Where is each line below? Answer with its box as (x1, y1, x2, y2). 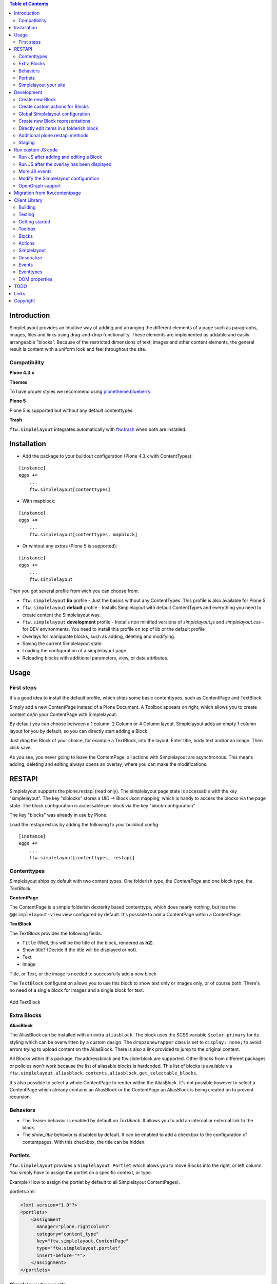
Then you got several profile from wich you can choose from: (9, 588, 139, 594)
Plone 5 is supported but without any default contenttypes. (9, 407, 134, 413)
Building (18, 204, 36, 210)
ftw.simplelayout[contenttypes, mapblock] (29, 532, 138, 537)
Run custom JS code (14, 146, 58, 153)
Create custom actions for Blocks (18, 103, 89, 110)
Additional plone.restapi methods (18, 133, 89, 139)
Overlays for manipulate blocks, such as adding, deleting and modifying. (22, 633, 175, 639)
